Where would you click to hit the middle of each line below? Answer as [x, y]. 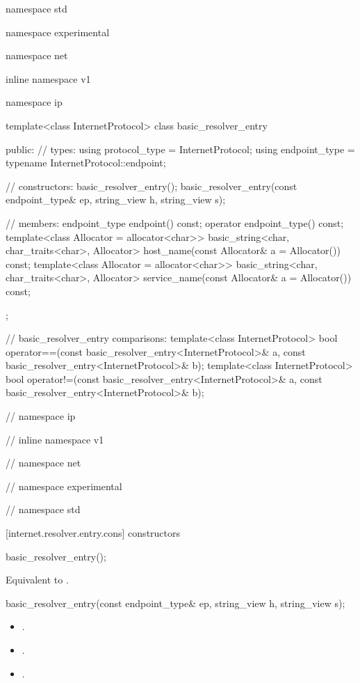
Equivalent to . [37, 580]
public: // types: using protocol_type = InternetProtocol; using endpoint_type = [180, 149]
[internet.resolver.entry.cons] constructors [93, 533]
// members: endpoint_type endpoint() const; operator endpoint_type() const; [175, 222]
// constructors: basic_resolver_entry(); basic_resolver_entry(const [152, 186]
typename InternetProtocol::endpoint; [86, 163]
